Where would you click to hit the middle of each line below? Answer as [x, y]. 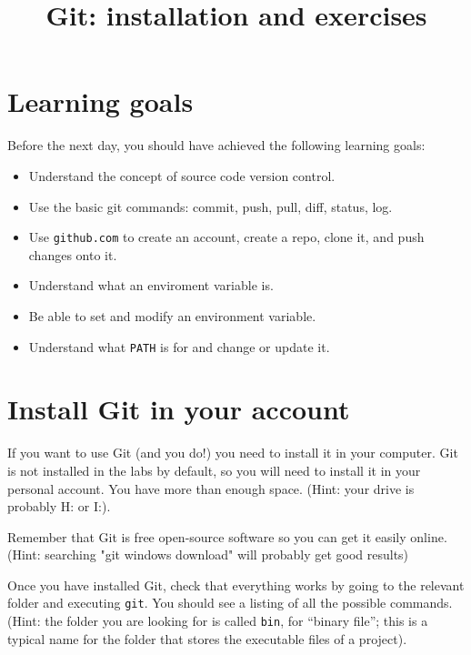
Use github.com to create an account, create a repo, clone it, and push [226, 237]
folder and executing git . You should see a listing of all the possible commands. [230, 603]
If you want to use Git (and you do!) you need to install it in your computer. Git [233, 453]
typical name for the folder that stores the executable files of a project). [207, 638]
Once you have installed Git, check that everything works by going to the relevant [236, 584]
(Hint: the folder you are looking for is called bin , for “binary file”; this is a [218, 621]
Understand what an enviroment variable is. [151, 285]
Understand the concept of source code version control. [182, 175]
